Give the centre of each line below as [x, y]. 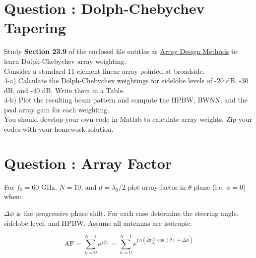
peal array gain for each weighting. [57, 109]
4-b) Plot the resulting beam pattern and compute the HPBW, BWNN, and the [126, 100]
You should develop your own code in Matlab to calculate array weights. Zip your [128, 119]
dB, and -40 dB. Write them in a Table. [64, 90]
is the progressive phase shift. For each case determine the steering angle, [127, 213]
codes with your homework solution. [59, 129]
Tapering [35, 27]
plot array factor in [157, 186]
